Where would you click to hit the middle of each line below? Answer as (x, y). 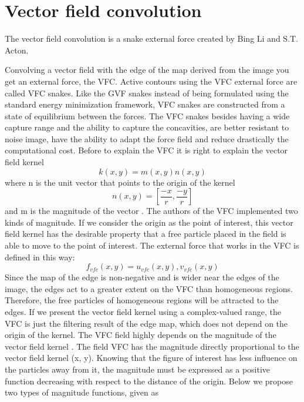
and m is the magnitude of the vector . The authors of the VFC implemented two (151, 211)
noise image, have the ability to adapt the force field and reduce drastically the (147, 138)
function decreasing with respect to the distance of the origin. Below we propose (149, 381)
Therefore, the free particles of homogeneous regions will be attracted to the (142, 300)
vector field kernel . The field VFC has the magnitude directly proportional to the (152, 346)
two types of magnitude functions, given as (82, 392)
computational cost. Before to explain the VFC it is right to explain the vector (146, 150)
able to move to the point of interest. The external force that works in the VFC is (152, 245)
